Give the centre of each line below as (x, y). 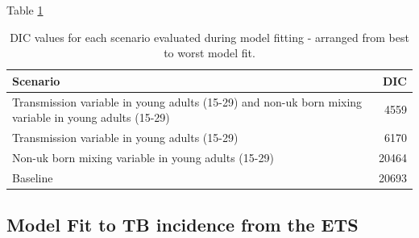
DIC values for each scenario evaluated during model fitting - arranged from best (209, 37)
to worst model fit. (209, 53)
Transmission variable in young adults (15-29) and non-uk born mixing (187, 101)
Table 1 (25, 10)
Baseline (33, 177)
